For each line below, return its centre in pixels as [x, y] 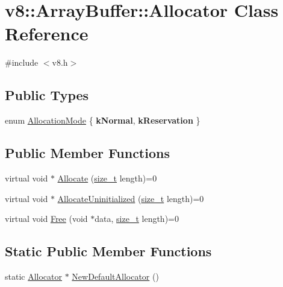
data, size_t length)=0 [137, 219]
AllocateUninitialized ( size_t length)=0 [131, 198]
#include [22, 62]
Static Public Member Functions [108, 251]
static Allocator [34, 276]
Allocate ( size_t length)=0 [107, 178]
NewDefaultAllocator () [115, 276]
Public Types [47, 95]
